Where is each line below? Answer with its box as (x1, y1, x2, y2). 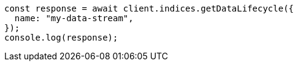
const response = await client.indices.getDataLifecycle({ (4, 4, 294, 13)
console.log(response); (4, 33, 118, 42)
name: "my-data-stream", (14, 13, 134, 23)
